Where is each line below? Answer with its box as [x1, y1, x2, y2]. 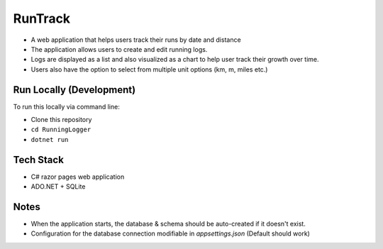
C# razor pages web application [30, 172, 125, 181]
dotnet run [30, 135, 69, 143]
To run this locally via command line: [13, 102, 120, 111]
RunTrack [13, 11, 71, 26]
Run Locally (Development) [13, 84, 136, 96]
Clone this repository [30, 116, 92, 124]
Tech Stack [13, 153, 64, 166]
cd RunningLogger [30, 126, 91, 134]
